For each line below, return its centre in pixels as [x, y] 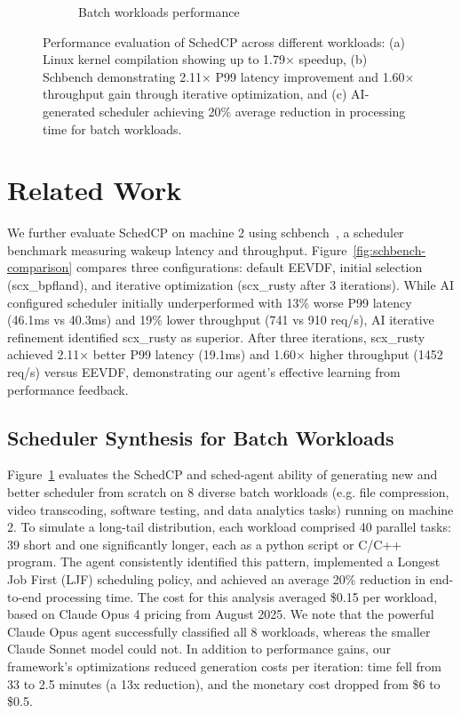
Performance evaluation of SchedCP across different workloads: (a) [224, 41]
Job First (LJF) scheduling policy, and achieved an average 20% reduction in [217, 578]
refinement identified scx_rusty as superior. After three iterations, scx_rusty [216, 337]
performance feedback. [68, 389]
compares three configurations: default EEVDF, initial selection [249, 267]
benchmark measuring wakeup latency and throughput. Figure [177, 249]
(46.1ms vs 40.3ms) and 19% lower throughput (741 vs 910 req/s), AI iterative [221, 320]
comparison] [40, 267]
